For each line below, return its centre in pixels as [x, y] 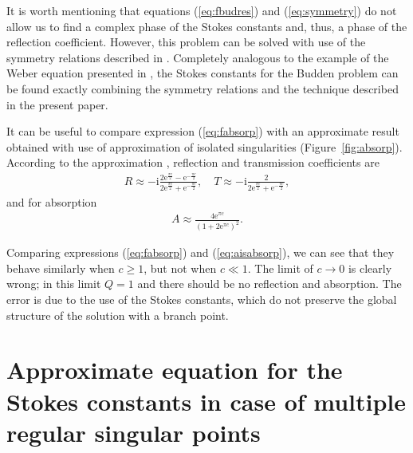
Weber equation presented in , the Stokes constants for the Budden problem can [203, 73]
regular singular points [134, 432]
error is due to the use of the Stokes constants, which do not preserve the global [202, 299]
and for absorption [52, 201]
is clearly [370, 268]
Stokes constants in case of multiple [206, 401]
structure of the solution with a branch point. [118, 315]
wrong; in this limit [54, 284]
